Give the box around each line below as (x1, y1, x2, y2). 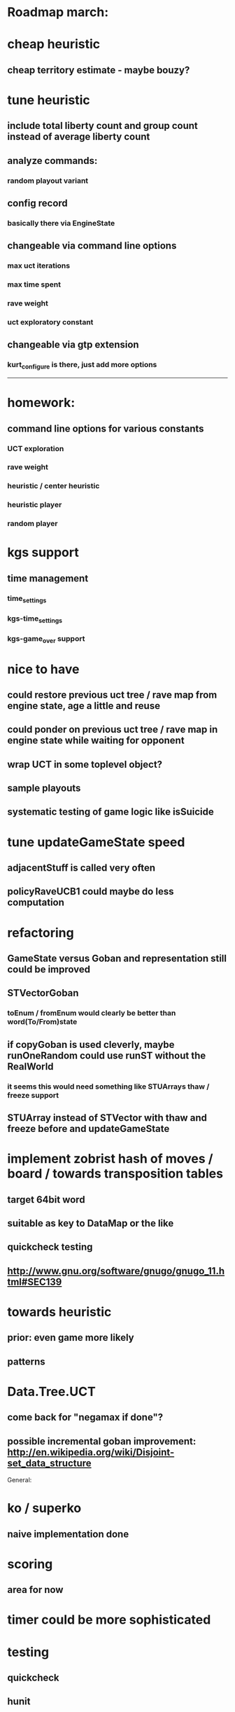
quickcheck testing (7, 1241, 93, 1253)
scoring (7, 1556, 53, 1572)
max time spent (7, 279, 62, 289)
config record (7, 198, 68, 209)
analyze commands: (7, 155, 98, 167)
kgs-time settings (7, 614, 63, 625)
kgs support (7, 544, 79, 560)
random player (7, 519, 58, 529)
